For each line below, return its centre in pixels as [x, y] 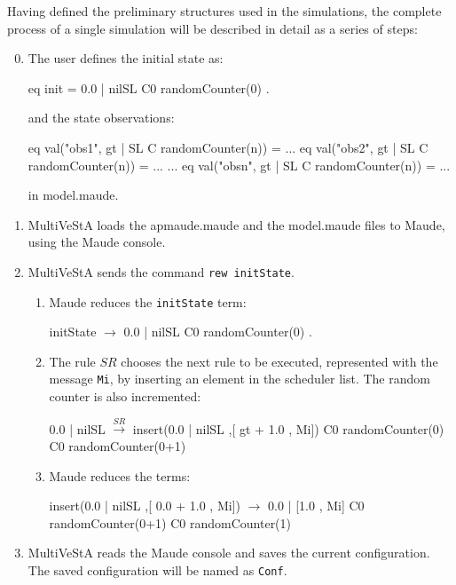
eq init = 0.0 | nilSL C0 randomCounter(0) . [149, 87]
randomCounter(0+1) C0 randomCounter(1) [170, 522]
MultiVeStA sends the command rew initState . [161, 271]
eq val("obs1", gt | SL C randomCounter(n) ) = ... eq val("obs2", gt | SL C [228, 147]
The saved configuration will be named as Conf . [157, 570]
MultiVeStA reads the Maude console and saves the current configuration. [229, 553]
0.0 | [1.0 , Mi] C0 [316, 506]
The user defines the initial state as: [126, 58]
